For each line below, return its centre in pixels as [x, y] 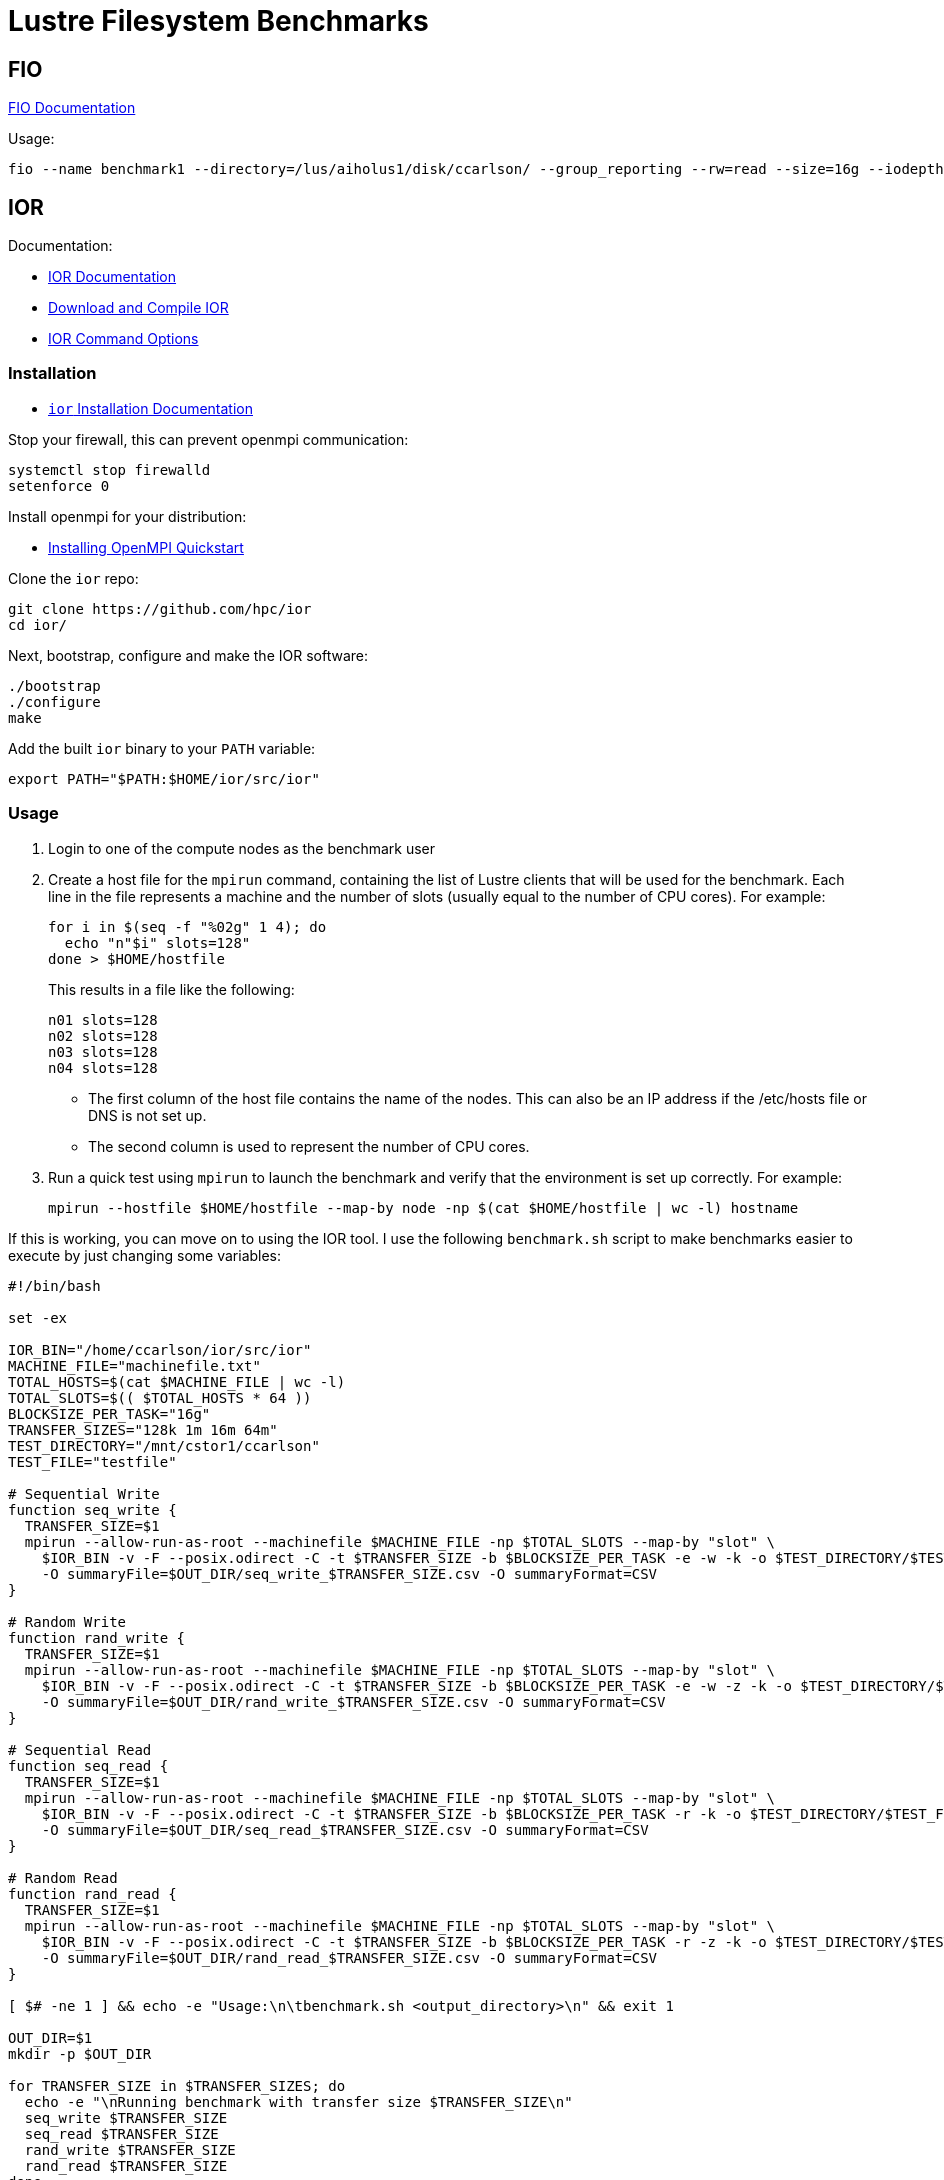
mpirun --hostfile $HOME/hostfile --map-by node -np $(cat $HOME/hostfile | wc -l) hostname [423, 1207]
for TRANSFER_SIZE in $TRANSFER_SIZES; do [177, 2085]
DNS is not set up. [147, 1115]
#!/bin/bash [54, 1285]
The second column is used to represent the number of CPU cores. [309, 1146]
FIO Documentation [72, 108]
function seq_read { [88, 1765]
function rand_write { [97, 1637]
